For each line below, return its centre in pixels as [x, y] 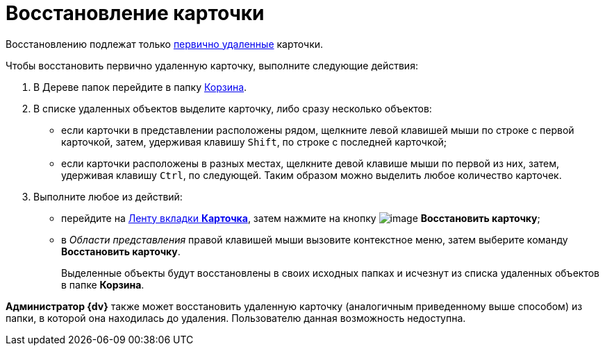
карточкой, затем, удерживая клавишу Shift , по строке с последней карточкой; [254, 142]
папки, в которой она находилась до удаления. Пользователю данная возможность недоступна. [236, 318]
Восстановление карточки [135, 13]
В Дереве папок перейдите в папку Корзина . [140, 87]
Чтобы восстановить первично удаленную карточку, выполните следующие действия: [212, 65]
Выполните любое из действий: [108, 196]
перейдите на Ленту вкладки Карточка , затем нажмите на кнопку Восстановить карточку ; [301, 218]
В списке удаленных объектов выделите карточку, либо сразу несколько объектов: [233, 108]
